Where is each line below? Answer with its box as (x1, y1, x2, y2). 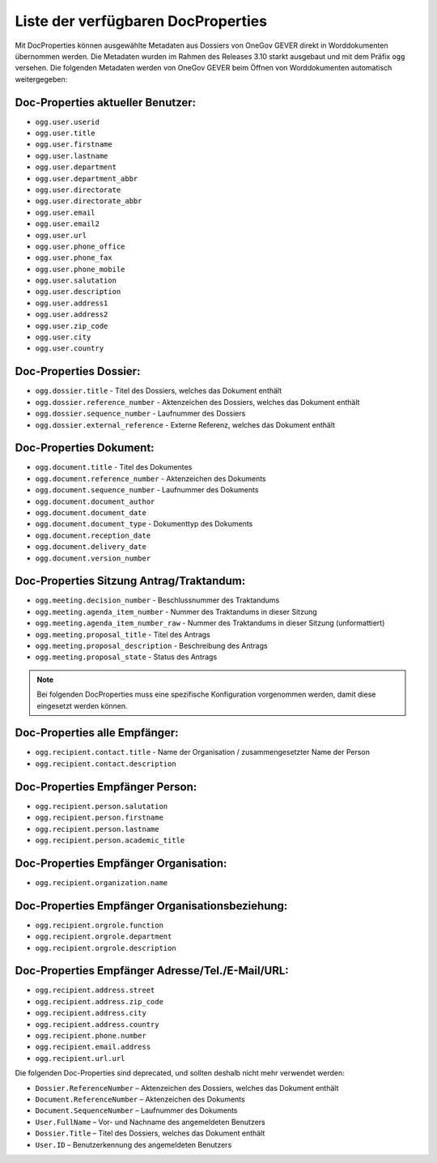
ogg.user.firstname (35, 140, 112, 149)
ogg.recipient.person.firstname (35, 813, 163, 822)
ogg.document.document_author (35, 496, 155, 506)
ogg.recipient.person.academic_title (35, 835, 185, 845)
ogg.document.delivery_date (35, 543, 147, 552)
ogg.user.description (35, 288, 121, 296)
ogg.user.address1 (35, 298, 108, 308)
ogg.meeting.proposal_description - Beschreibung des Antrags (35, 641, 268, 651)
